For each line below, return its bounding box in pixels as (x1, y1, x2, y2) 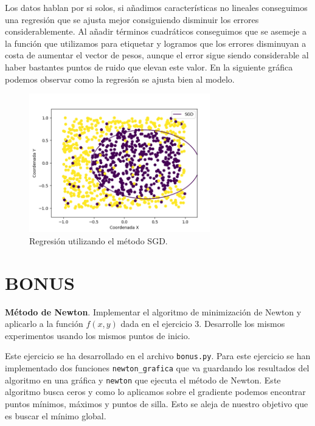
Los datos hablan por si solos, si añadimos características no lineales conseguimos (5, 1, 308, 13)
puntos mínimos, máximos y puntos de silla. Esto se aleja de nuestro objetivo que (5, 397, 308, 410)
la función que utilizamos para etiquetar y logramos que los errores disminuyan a (5, 36, 306, 49)
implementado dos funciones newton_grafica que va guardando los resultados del (5, 362, 310, 374)
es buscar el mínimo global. (5, 409, 106, 422)
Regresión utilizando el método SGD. (29, 234, 168, 247)
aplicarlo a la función (5, 317, 83, 330)
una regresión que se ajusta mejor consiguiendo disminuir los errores (5, 13, 259, 26)
